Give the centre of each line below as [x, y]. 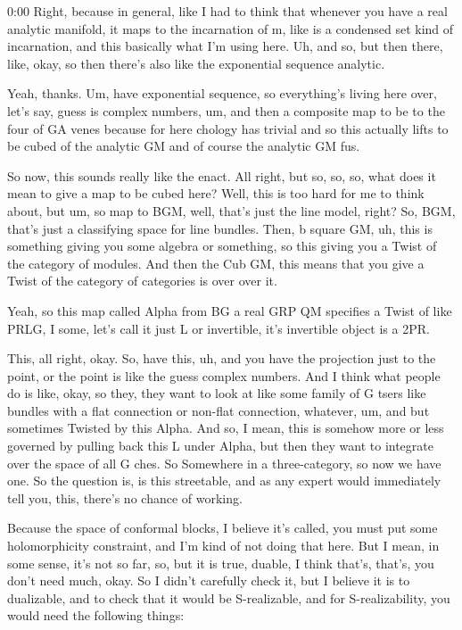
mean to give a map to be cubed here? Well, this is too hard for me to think [216, 193]
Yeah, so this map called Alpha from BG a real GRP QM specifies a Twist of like [230, 310]
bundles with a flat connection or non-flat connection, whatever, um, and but [219, 410]
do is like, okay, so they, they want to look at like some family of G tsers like [217, 393]
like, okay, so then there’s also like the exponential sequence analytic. [196, 63]
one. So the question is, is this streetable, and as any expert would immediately [224, 481]
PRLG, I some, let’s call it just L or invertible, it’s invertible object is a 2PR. [219, 328]
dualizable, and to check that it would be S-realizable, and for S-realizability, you [229, 597]
